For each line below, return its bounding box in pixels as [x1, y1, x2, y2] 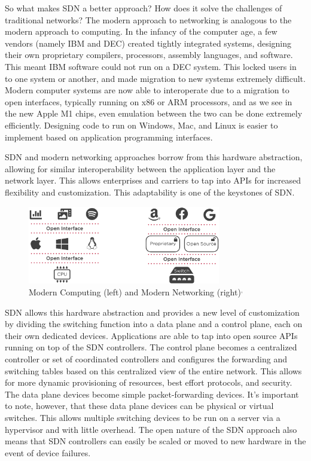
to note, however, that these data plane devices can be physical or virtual [5, 399, 274, 412]
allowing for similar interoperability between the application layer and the [5, 162, 276, 175]
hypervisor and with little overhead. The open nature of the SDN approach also [5, 423, 297, 435]
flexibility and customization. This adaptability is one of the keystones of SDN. [5, 185, 295, 198]
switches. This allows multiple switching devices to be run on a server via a [5, 411, 280, 423]
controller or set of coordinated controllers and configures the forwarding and [5, 352, 287, 365]
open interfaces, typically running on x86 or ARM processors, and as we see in [5, 95, 292, 108]
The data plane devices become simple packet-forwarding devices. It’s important [5, 387, 299, 400]
